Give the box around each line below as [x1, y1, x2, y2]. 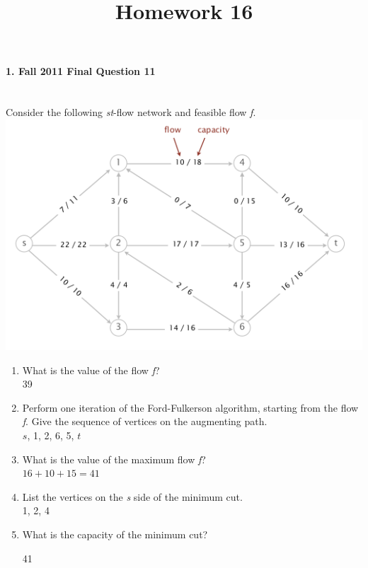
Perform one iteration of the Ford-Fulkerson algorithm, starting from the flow [22, 400, 359, 415]
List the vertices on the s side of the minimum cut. [22, 489, 243, 504]
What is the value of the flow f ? [22, 362, 160, 377]
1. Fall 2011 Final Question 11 [6, 64, 156, 79]
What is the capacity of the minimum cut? [22, 527, 208, 542]
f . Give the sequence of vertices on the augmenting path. [22, 414, 268, 429]
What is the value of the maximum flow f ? [22, 451, 206, 466]
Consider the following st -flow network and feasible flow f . [6, 105, 256, 120]
